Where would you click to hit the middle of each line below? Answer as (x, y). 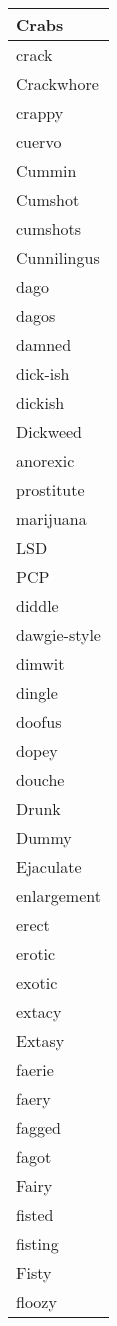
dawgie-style (58, 634)
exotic (37, 982)
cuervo (39, 141)
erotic (36, 953)
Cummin (46, 170)
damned (44, 344)
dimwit (40, 663)
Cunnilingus (58, 257)
